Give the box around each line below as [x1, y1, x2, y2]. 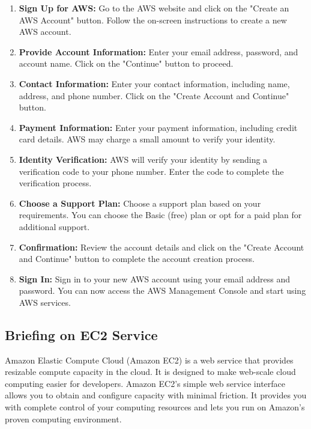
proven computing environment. [5, 412, 122, 425]
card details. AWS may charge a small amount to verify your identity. [19, 133, 276, 145]
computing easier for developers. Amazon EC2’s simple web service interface [5, 377, 285, 389]
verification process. [19, 177, 92, 189]
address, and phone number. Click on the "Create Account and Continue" [19, 89, 289, 102]
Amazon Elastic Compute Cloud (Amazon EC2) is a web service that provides [5, 353, 294, 366]
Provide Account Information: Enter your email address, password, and [19, 45, 298, 58]
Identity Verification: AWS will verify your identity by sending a [19, 153, 268, 165]
